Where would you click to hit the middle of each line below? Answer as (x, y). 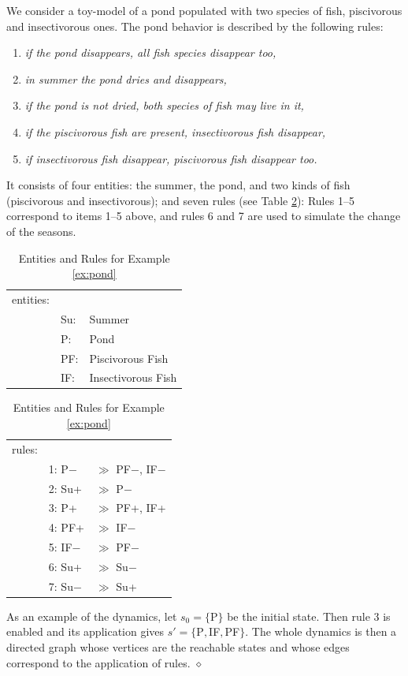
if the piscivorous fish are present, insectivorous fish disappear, (175, 131)
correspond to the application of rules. (98, 662)
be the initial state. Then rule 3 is (309, 616)
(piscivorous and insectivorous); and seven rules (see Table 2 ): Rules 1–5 (180, 200)
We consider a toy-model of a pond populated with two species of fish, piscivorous (204, 10)
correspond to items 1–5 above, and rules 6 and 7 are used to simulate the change (204, 216)
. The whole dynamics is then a (321, 631)
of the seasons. (41, 231)
